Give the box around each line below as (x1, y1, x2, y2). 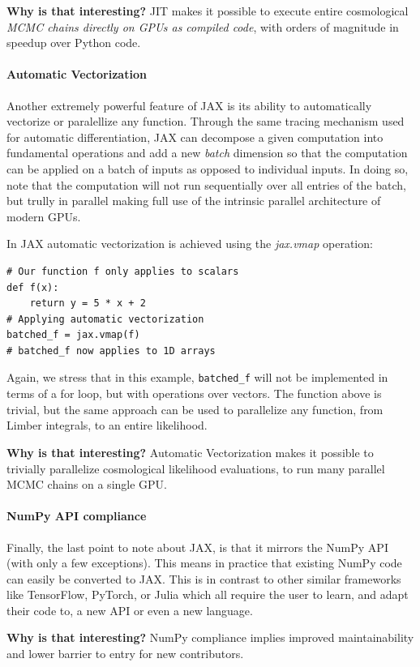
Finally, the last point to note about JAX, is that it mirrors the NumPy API (6, 538, 388, 555)
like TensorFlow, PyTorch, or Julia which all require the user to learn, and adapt (6, 586, 409, 603)
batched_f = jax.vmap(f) (6, 329, 140, 341)
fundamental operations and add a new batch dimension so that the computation (6, 144, 408, 161)
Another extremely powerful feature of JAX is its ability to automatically (6, 96, 372, 113)
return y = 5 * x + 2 (29, 297, 146, 310)
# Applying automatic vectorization (6, 313, 204, 325)
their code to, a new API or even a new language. (6, 601, 253, 618)
